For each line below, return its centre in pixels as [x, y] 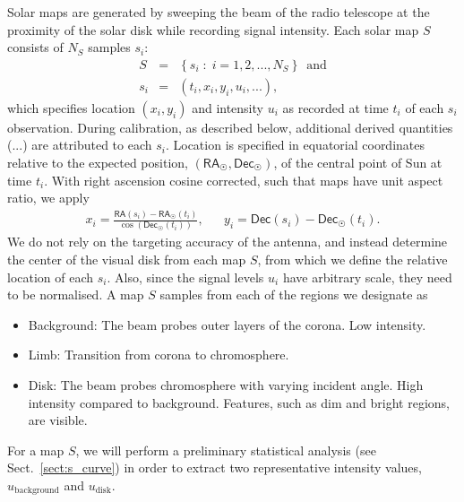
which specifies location [71, 107]
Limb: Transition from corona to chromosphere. [159, 355]
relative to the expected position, [98, 163]
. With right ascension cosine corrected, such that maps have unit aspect [244, 180]
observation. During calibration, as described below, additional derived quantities [230, 127]
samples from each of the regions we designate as [294, 294]
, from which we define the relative [352, 260]
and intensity [228, 107]
